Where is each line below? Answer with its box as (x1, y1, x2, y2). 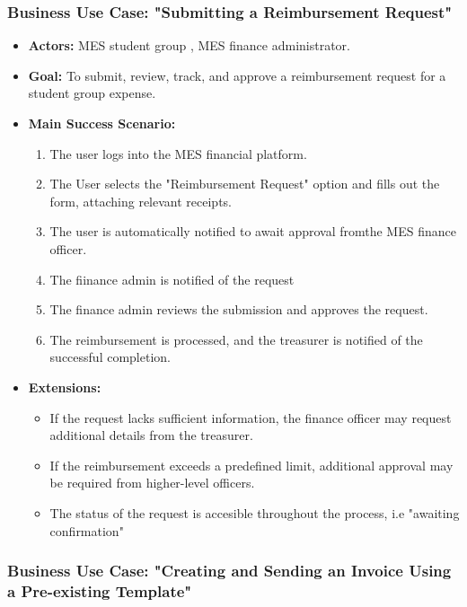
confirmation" (49, 521, 124, 540)
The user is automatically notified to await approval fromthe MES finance (49, 222, 456, 241)
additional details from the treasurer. (49, 426, 253, 444)
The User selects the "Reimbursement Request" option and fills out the (49, 174, 440, 193)
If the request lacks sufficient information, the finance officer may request (49, 408, 452, 427)
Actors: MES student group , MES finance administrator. (28, 36, 350, 55)
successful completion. (49, 347, 171, 366)
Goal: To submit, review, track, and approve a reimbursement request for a (28, 66, 446, 84)
